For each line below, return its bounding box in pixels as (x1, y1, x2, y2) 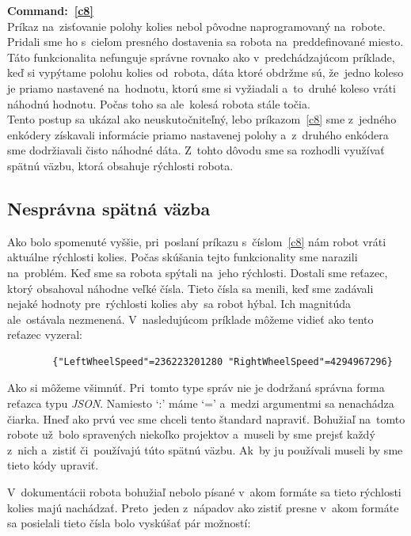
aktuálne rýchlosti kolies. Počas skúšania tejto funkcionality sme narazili (7, 249, 358, 265)
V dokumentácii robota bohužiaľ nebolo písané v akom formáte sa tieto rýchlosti (7, 484, 401, 500)
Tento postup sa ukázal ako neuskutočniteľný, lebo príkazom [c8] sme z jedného (7, 111, 397, 127)
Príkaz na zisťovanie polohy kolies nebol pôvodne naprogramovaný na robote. (7, 17, 386, 34)
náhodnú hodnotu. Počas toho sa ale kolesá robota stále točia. (7, 95, 310, 112)
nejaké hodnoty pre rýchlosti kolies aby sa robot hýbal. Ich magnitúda (7, 295, 351, 312)
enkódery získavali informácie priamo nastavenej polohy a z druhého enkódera (7, 126, 389, 143)
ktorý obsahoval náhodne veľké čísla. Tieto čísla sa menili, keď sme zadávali (7, 279, 374, 296)
